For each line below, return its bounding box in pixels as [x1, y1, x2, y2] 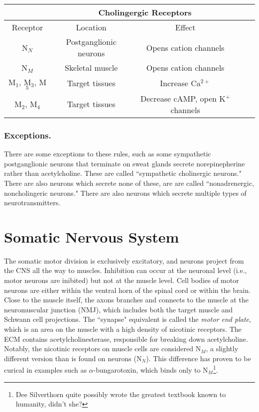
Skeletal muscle [64, 62, 118, 73]
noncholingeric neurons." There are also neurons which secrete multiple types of [4, 187, 247, 198]
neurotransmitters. [4, 197, 61, 208]
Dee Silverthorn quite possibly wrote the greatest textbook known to [15, 389, 226, 399]
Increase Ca [160, 77, 201, 89]
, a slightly [206, 343, 239, 354]
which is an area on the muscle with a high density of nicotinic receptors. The [4, 324, 242, 334]
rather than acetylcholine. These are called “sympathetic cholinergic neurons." [4, 168, 242, 178]
